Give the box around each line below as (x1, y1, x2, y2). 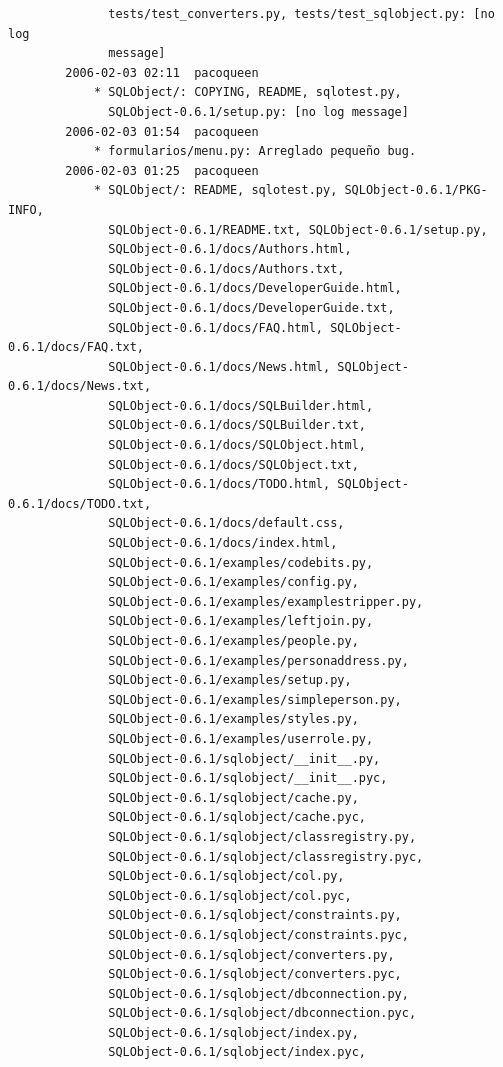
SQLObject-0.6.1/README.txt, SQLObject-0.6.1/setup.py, (108, 222, 488, 237)
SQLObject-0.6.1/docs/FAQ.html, (108, 320, 323, 335)
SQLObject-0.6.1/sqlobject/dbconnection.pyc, (108, 1006, 417, 1021)
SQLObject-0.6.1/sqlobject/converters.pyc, (108, 967, 402, 982)
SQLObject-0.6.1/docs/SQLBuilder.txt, (108, 418, 366, 433)
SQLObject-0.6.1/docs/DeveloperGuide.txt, (108, 300, 395, 315)
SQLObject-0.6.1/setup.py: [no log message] (108, 104, 409, 119)
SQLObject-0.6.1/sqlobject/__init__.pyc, (108, 771, 388, 786)
